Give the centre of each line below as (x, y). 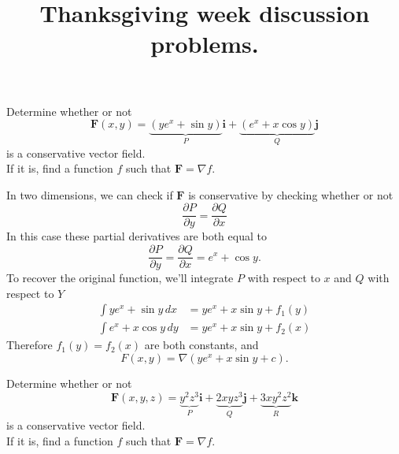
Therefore (30, 345)
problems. (205, 44)
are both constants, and (201, 345)
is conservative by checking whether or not (291, 194)
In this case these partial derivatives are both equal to (137, 236)
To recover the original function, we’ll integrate (120, 278)
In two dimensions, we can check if (90, 194)
